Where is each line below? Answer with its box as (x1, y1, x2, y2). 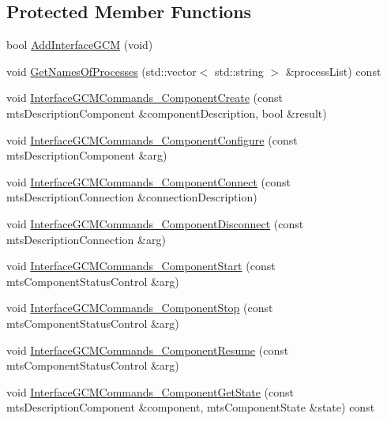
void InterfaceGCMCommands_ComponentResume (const (6, 341, 289, 358)
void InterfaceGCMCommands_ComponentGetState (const (6, 383, 295, 400)
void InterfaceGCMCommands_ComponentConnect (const (6, 173, 291, 190)
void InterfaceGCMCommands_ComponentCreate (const (6, 89, 283, 106)
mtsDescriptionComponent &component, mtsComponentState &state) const (6, 399, 375, 415)
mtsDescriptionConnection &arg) (6, 231, 166, 247)
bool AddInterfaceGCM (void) (6, 36, 153, 53)
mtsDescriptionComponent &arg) (6, 147, 167, 164)
